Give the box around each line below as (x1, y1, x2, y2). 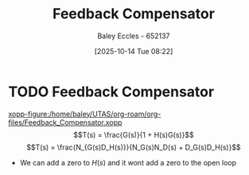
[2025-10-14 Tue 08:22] (94, 46, 173, 56)
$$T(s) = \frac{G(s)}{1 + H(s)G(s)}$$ (73, 130, 194, 139)
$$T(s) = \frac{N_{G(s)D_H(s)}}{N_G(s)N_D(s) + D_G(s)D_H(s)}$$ (26, 142, 241, 152)
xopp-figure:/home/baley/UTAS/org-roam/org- (8, 109, 161, 119)
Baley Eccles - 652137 (97, 31, 170, 41)
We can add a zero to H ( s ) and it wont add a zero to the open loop (19, 157, 237, 167)
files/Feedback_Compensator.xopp (8, 117, 123, 127)
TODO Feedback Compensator (8, 83, 215, 100)
